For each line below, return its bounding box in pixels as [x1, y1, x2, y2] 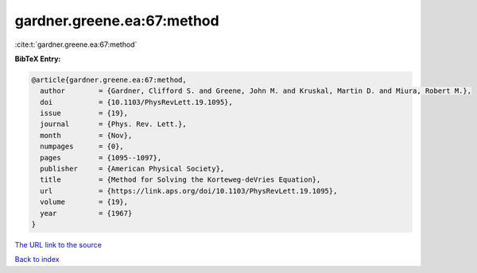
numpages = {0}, [40, 142, 125, 151]
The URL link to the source [14, 240, 103, 249]
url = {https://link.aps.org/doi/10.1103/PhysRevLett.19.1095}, [40, 186, 338, 195]
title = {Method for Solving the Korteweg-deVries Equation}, [40, 175, 321, 184]
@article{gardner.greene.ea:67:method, [31, 75, 187, 84]
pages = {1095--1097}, [40, 153, 162, 162]
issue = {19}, [40, 109, 129, 118]
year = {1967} [40, 209, 133, 217]
